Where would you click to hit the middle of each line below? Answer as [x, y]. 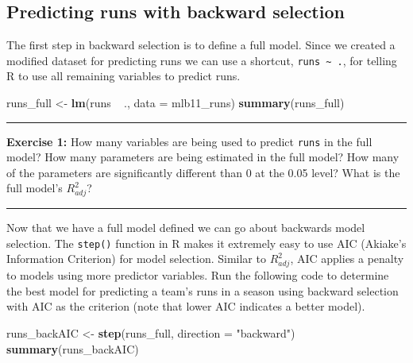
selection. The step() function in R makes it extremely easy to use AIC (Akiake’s [206, 243]
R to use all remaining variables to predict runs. [124, 76]
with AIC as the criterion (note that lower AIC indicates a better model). [186, 306]
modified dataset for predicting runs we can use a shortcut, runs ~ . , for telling [202, 60]
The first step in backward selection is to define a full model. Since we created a [201, 45]
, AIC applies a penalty [347, 259]
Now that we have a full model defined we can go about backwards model [186, 228]
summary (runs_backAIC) [73, 348]
